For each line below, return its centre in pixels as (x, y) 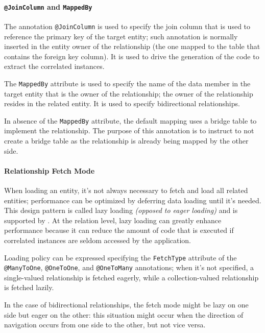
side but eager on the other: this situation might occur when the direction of (124, 314)
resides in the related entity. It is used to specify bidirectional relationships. (122, 103)
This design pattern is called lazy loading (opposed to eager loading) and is (121, 210)
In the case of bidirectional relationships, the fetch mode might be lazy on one (126, 305)
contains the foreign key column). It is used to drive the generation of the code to (132, 56)
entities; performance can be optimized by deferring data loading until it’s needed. (133, 200)
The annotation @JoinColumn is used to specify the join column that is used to (127, 26)
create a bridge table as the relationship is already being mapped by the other (126, 140)
